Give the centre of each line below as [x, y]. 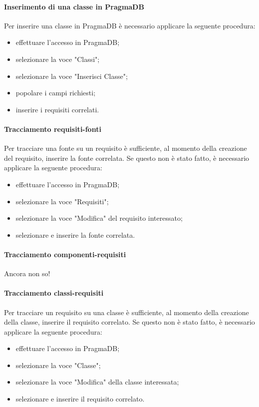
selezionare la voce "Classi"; [58, 59]
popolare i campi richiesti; [56, 93]
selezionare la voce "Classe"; [58, 365]
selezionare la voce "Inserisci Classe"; [72, 76]
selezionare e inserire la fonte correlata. [75, 234]
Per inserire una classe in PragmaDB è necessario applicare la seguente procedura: [130, 25]
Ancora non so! [27, 273]
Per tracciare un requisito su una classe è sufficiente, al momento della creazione [127, 312]
